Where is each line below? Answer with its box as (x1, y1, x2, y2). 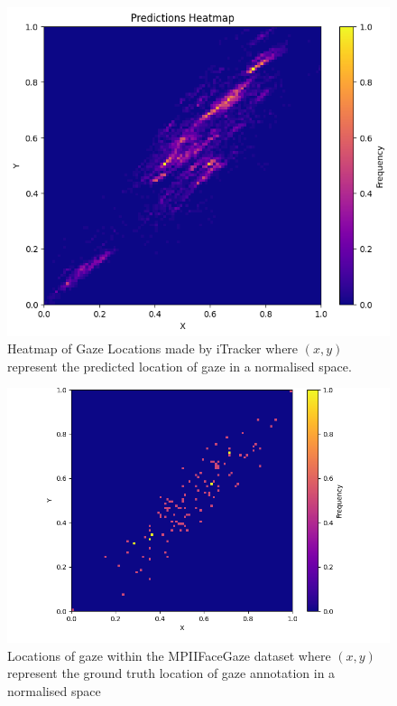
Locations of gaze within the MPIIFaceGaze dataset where (7, 645, 331, 664)
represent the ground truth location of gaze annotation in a (7, 664, 336, 682)
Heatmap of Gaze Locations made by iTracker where (7, 339, 299, 358)
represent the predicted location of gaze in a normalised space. (7, 356, 352, 375)
